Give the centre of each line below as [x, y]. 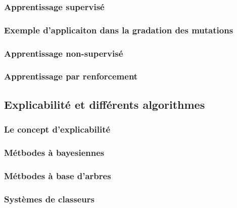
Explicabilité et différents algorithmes [105, 104]
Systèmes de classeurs [49, 199]
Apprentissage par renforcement [71, 76]
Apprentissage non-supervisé [64, 53]
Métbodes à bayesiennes [54, 152]
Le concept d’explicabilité [57, 129]
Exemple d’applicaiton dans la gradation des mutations [119, 30]
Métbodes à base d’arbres [58, 175]
